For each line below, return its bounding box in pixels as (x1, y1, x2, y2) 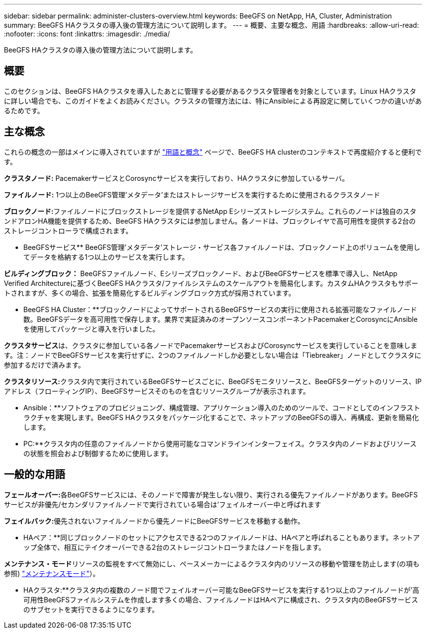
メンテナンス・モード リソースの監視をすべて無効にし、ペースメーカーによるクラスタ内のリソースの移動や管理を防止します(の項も (4, 559, 420, 568)
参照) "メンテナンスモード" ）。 (4, 569, 100, 578)
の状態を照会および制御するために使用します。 (23, 449, 173, 457)
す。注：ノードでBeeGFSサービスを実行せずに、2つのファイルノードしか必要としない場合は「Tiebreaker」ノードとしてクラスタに (4, 351, 422, 359)
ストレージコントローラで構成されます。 (4, 226, 133, 235)
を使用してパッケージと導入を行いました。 (23, 324, 160, 333)
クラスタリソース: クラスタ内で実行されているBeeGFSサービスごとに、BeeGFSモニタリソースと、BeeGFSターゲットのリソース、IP (4, 377, 422, 386)
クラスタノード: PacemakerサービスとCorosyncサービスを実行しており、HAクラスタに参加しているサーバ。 (4, 174, 349, 182)
